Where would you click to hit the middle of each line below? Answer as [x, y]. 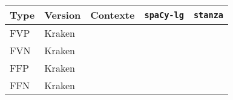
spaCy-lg [164, 15]
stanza [208, 15]
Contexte [113, 15]
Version [63, 15]
